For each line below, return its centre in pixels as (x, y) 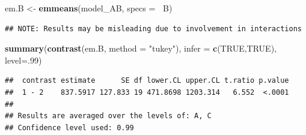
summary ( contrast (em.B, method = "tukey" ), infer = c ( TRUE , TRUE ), (141, 48)
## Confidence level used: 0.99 (69, 127)
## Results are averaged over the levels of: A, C (108, 116)
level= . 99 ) (23, 60)
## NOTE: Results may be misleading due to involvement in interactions (153, 28)
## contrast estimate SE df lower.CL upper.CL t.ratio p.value (147, 81)
